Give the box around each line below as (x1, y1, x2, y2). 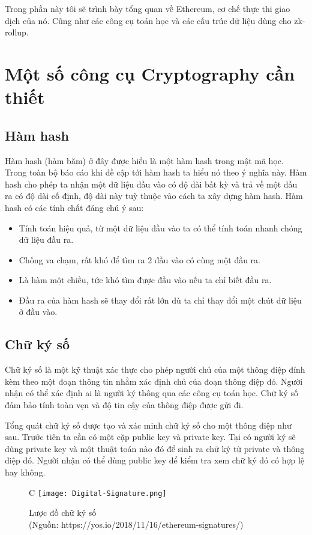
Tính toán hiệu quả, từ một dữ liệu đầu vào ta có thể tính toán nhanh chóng (19, 221, 302, 234)
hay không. (5, 466, 46, 478)
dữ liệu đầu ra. (19, 233, 74, 246)
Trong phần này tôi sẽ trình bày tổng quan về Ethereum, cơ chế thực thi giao (5, 2, 290, 14)
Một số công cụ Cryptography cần (5, 61, 295, 85)
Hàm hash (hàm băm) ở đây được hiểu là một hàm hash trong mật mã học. (5, 154, 284, 167)
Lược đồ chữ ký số (29, 506, 97, 519)
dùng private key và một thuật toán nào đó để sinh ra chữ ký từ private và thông (5, 442, 305, 454)
